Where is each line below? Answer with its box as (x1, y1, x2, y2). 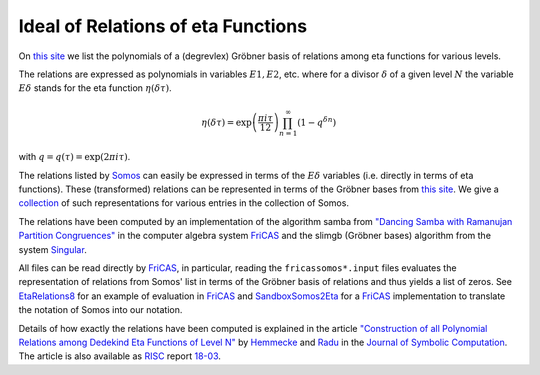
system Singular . (18, 243, 87, 255)
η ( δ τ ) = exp (201, 116, 252, 128)
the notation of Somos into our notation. (18, 304, 183, 316)
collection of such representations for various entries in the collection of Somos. (18, 197, 350, 209)
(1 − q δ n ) (296, 115, 337, 128)
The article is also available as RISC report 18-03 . (18, 350, 222, 362)
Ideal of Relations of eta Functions (18, 15, 308, 37)
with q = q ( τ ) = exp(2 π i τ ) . (18, 151, 131, 163)
